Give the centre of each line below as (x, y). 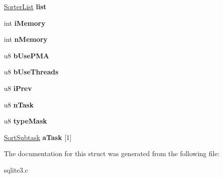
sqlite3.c (16, 169)
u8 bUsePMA (27, 55)
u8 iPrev (18, 88)
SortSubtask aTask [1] (38, 137)
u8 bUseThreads (31, 72)
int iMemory (25, 23)
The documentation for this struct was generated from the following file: (112, 153)
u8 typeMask (26, 121)
